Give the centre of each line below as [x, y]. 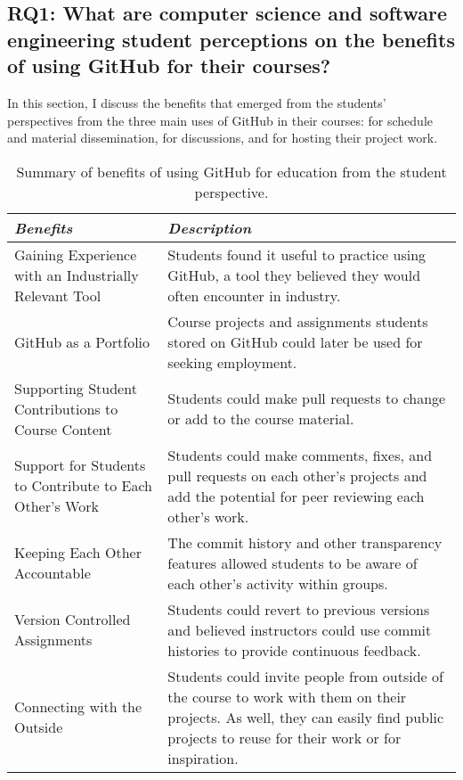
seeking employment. [232, 362]
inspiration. [203, 758]
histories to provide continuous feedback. [294, 650]
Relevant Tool [58, 295]
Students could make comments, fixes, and [300, 455]
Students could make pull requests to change [307, 398]
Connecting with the [78, 707]
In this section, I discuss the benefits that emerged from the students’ [197, 102]
